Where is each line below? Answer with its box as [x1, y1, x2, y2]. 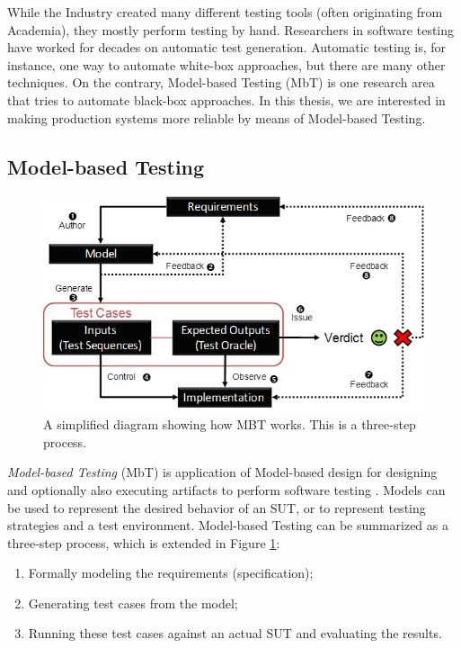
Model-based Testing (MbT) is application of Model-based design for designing [7, 463, 438, 481]
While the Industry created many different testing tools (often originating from [7, 3, 443, 21]
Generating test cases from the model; [28, 593, 238, 612]
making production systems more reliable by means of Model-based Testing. [7, 108, 426, 127]
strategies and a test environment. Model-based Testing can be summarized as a [7, 516, 448, 535]
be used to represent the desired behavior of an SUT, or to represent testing [7, 498, 426, 517]
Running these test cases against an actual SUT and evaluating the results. [28, 624, 442, 643]
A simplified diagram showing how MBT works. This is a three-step [43, 415, 416, 434]
